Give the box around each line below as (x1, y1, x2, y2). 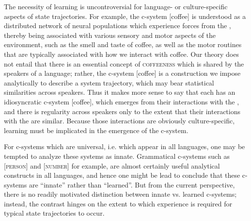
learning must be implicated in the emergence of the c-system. (4, 125, 188, 135)
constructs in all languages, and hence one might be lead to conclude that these (4, 170, 240, 180)
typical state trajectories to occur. (4, 208, 105, 218)
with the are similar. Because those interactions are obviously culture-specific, (4, 116, 235, 126)
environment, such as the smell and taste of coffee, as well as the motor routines (4, 39, 242, 50)
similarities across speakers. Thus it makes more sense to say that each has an (4, 87, 235, 97)
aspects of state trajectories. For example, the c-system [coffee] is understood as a (4, 11, 246, 21)
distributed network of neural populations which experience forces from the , (4, 20, 231, 31)
